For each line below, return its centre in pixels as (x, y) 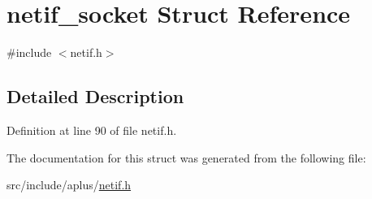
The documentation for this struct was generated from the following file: (186, 157)
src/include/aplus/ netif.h (69, 185)
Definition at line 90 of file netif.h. (92, 130)
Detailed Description (95, 96)
